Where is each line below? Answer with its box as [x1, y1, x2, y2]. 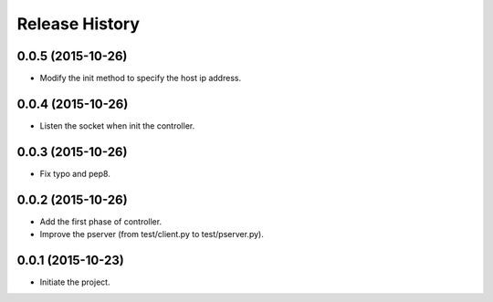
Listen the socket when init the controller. [39, 120, 195, 131]
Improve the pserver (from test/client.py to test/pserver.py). [39, 229, 264, 240]
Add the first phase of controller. [39, 215, 163, 227]
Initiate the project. [39, 276, 110, 287]
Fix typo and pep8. [39, 168, 111, 179]
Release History [16, 14, 141, 34]
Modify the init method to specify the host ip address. [39, 73, 242, 84]
